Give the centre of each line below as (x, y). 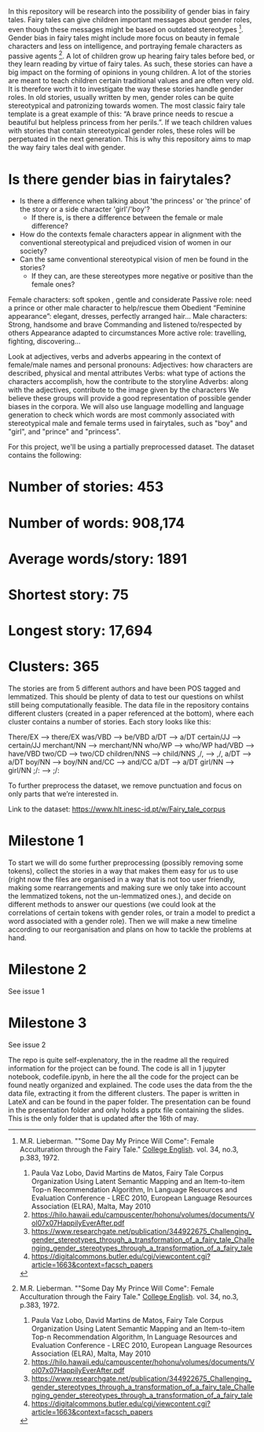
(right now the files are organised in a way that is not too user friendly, (122, 880)
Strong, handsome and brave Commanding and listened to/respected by (125, 324)
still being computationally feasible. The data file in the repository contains (129, 705)
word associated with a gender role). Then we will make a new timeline (123, 921)
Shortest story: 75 (69, 595)
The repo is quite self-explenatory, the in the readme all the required (119, 1060)
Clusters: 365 (54, 667)
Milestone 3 (48, 1023)
